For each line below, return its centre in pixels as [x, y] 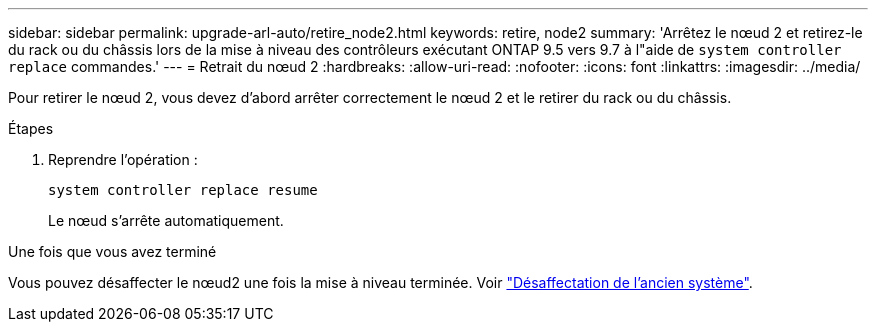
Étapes [31, 128]
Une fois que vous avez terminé [112, 251]
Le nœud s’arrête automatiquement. [166, 220]
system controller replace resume [183, 190]
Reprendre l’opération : [123, 159]
